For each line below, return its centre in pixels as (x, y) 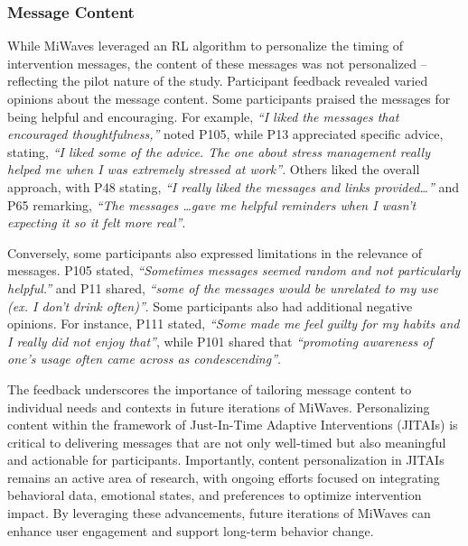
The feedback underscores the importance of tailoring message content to (210, 389)
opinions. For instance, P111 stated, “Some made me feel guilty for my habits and (234, 324)
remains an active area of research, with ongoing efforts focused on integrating (224, 477)
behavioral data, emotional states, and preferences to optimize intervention (215, 495)
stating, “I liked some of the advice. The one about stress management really (219, 151)
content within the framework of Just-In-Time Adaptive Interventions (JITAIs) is (233, 425)
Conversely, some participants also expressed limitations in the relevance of (215, 252)
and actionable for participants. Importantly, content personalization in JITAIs (226, 460)
